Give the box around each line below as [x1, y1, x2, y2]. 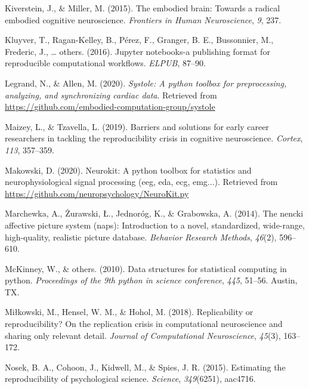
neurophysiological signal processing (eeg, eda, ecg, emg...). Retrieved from [5, 175, 278, 188]
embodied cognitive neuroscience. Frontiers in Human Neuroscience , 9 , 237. [5, 13, 282, 26]
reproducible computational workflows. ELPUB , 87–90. [5, 57, 206, 69]
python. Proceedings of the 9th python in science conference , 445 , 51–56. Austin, [5, 274, 298, 286]
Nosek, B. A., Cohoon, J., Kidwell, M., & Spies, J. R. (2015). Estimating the [5, 360, 286, 373]
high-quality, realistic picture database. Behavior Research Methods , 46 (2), [5, 230, 277, 243]
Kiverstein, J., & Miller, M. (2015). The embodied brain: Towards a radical [5, 2, 280, 14]
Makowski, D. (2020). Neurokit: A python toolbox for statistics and [5, 163, 252, 176]
